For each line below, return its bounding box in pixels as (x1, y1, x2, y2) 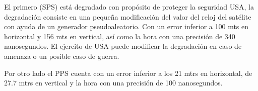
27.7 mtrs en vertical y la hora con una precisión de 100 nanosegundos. (4, 77, 223, 88)
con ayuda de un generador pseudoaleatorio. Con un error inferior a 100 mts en (4, 21, 249, 32)
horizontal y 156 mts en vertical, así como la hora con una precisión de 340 (4, 31, 235, 41)
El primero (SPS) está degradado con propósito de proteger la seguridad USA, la (4, 2, 254, 12)
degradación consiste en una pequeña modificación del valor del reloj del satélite (4, 11, 251, 22)
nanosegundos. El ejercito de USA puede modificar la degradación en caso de (4, 41, 242, 51)
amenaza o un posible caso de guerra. (4, 50, 119, 61)
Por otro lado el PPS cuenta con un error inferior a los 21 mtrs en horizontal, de (4, 67, 252, 78)
